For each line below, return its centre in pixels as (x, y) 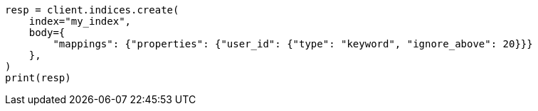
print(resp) (38, 78)
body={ (47, 33)
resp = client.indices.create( (92, 10)
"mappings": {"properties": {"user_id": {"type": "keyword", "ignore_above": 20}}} (293, 44)
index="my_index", (80, 21)
